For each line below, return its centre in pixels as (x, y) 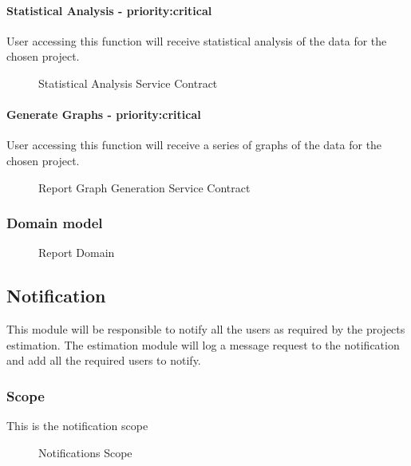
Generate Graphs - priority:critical (104, 115)
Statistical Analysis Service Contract (128, 83)
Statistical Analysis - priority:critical (109, 10)
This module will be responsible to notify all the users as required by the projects (206, 329)
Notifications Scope (85, 452)
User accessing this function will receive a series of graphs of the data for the (194, 145)
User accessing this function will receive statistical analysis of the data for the (197, 40)
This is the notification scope (77, 426)
